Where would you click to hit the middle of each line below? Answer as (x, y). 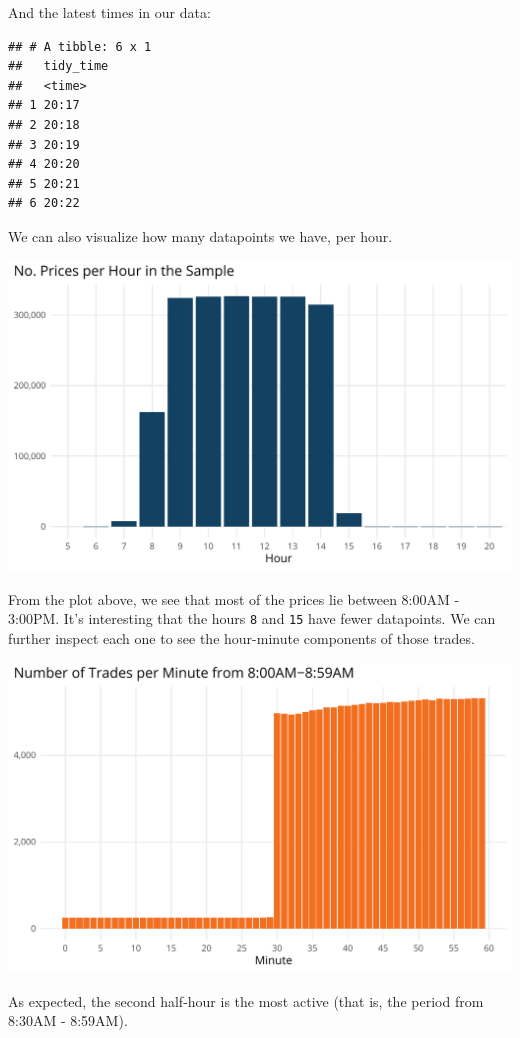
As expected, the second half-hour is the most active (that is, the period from (246, 1000)
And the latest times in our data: (109, 12)
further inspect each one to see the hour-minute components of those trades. (241, 637)
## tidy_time (58, 66)
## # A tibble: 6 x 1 (80, 46)
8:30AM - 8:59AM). (68, 1020)
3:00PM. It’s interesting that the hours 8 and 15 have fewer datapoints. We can (252, 618)
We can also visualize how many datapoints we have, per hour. (200, 235)
